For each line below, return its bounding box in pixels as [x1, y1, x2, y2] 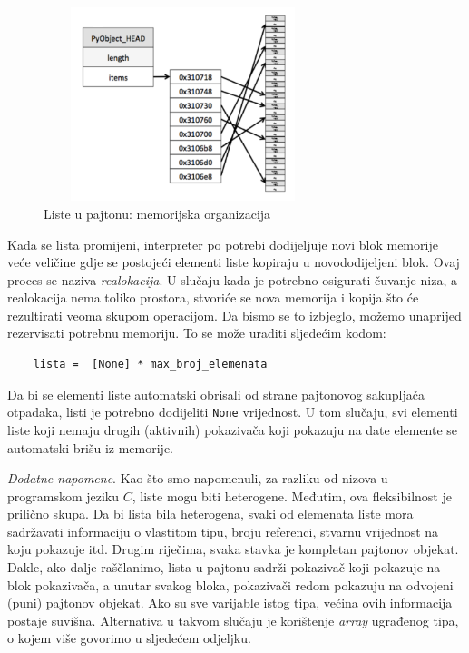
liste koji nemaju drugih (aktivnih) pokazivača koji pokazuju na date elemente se [7, 420, 458, 439]
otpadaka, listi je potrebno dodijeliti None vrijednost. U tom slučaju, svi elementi [7, 402, 458, 421]
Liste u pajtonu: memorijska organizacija [44, 203, 271, 223]
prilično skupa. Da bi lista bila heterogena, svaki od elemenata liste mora [7, 504, 414, 523]
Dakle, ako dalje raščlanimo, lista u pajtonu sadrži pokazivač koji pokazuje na [7, 558, 441, 577]
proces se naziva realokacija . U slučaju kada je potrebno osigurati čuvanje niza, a [7, 270, 457, 289]
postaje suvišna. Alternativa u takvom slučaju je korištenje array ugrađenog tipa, [7, 610, 459, 629]
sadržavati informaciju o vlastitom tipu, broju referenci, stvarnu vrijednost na [7, 521, 439, 540]
